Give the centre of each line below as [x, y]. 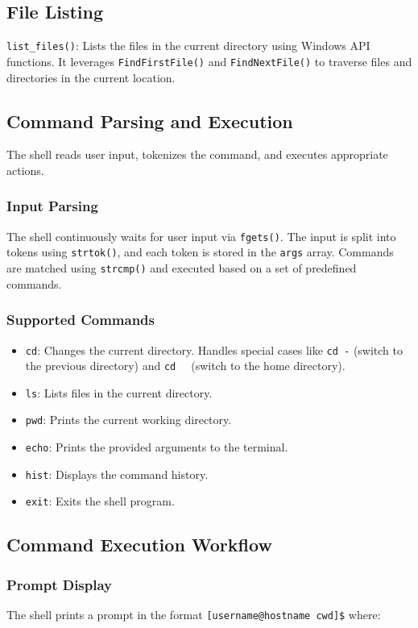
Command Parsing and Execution [150, 121]
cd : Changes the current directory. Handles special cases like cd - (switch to [214, 349]
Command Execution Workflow [139, 545]
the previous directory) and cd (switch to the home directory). [185, 366]
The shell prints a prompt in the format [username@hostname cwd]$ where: [194, 615]
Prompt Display [60, 584]
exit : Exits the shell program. [100, 501]
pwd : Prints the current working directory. [128, 420]
